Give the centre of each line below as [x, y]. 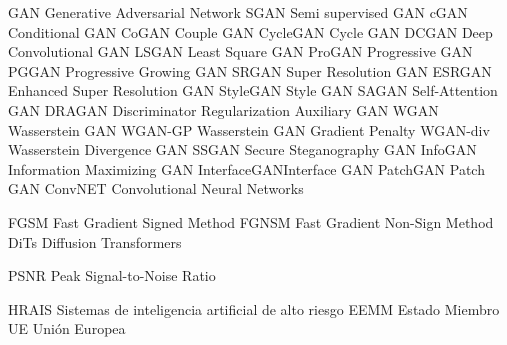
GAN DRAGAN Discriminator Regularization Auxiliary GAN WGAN [223, 109]
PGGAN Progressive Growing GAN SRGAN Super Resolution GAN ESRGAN [250, 70]
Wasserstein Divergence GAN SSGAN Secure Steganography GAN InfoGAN [242, 149]
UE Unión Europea [67, 328]
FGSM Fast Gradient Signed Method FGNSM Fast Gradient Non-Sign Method [251, 221]
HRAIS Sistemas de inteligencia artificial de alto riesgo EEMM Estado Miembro [254, 308]
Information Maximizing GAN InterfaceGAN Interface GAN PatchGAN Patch [246, 168]
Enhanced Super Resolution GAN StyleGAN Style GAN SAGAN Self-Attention [253, 90]
